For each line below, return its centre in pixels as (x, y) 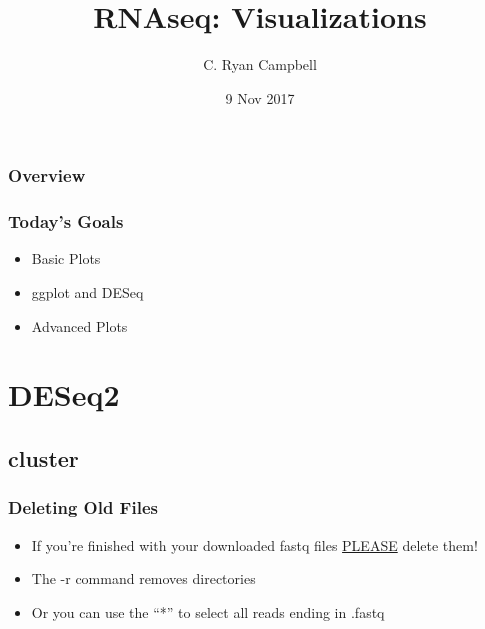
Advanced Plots (79, 325)
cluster (43, 458)
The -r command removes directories (143, 578)
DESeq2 (64, 394)
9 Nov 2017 (260, 97)
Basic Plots (66, 258)
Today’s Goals (66, 221)
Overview (47, 175)
